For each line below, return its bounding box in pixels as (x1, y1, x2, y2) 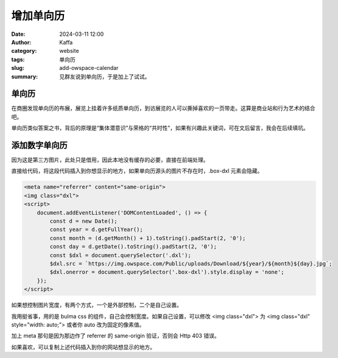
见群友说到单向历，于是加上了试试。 (59, 73, 150, 80)
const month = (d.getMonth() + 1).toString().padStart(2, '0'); (49, 235, 246, 241)
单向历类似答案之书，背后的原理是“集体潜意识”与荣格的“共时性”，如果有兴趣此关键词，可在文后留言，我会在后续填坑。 (11, 125, 309, 132)
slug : (11, 64, 24, 72)
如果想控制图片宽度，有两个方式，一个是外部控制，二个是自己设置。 (11, 301, 182, 309)
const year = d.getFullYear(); (49, 226, 143, 233)
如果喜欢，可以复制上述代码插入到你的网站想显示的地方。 (11, 343, 155, 351)
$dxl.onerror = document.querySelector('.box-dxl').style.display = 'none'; (49, 269, 284, 276)
